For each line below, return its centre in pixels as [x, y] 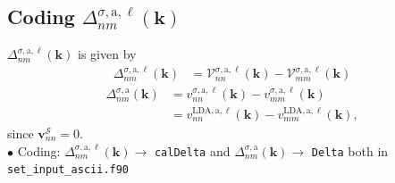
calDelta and [192, 150]
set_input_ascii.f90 [68, 170]
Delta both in [350, 150]
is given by [107, 54]
